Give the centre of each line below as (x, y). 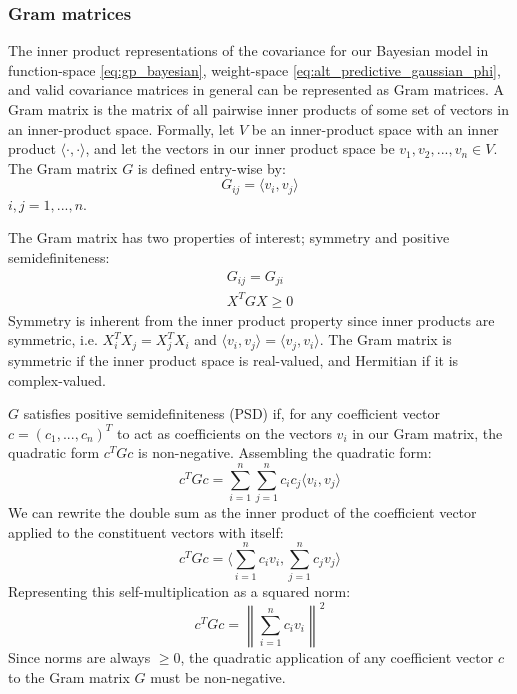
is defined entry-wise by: (211, 167)
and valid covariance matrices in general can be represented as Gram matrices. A (256, 89)
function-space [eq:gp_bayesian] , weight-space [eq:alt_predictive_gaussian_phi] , (254, 69)
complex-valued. (57, 379)
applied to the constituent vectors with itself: (146, 531)
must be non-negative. (218, 677)
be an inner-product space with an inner (375, 128)
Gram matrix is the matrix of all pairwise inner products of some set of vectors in (258, 109)
